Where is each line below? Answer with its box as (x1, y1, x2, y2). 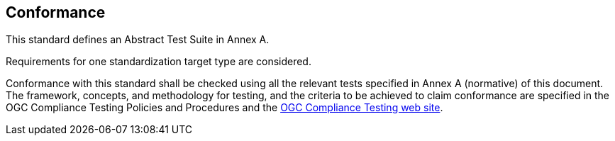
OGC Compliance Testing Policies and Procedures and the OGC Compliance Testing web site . (6, 101, 443, 114)
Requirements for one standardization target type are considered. (6, 55, 311, 68)
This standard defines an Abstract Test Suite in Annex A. (6, 33, 270, 46)
